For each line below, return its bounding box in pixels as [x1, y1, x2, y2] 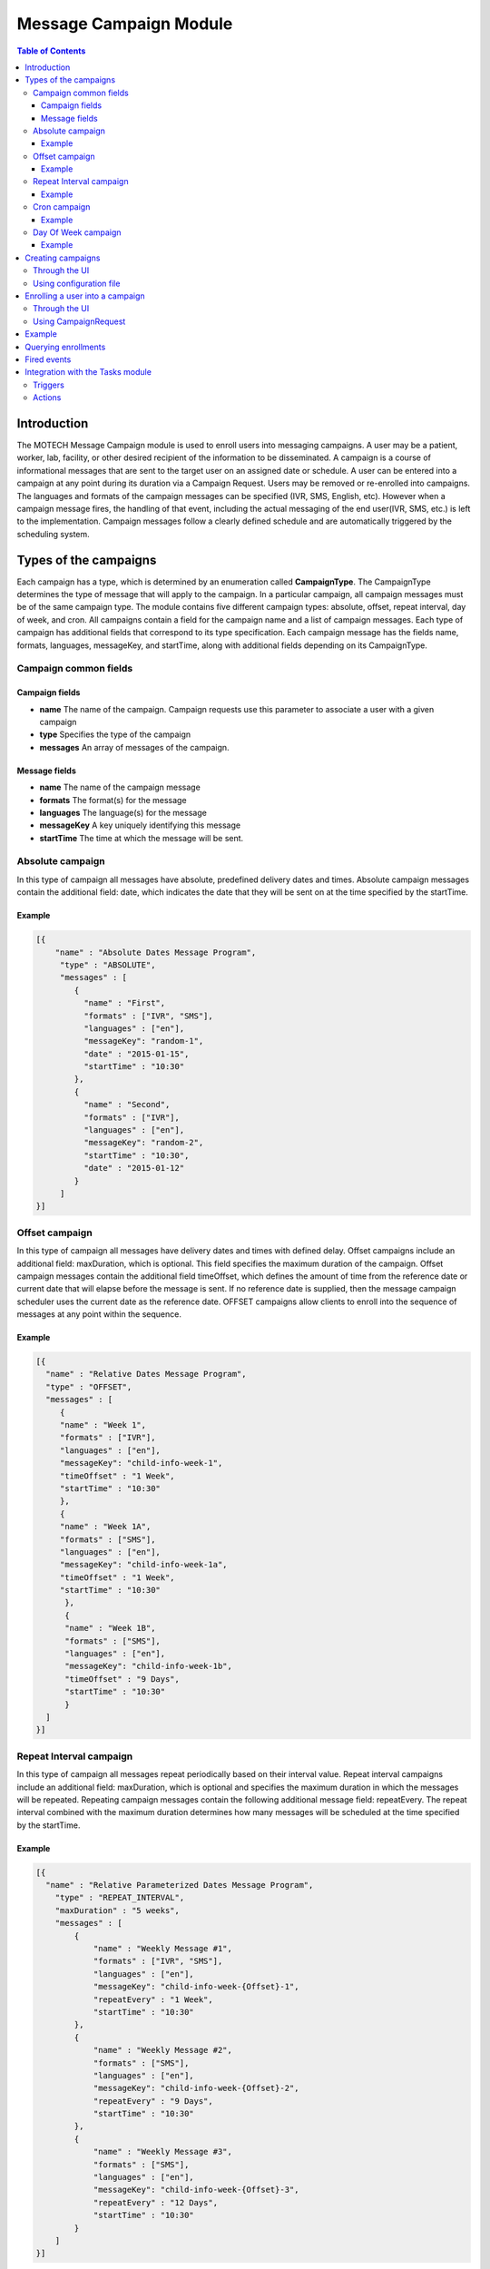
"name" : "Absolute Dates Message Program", [54, 947, 257, 958]
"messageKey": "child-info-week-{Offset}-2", [93, 2083, 299, 2094]
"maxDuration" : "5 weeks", [54, 1905, 181, 1915]
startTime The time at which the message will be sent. [39, 832, 244, 843]
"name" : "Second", [83, 1099, 171, 1110]
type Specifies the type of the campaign [39, 729, 191, 740]
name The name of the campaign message [39, 781, 201, 793]
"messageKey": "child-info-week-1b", [64, 1661, 233, 1672]
